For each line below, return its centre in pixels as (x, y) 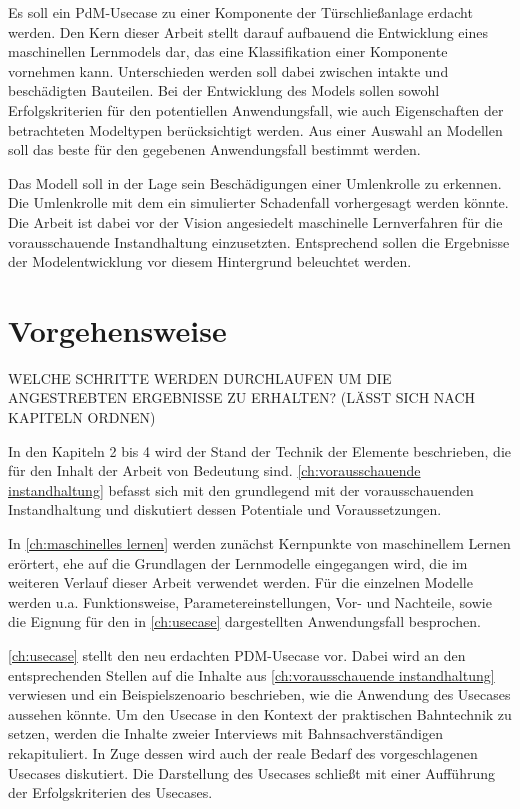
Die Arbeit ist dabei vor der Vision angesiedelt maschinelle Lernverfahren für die (255, 221)
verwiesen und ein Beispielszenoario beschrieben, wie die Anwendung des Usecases (259, 694)
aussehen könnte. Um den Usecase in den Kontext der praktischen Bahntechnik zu (260, 713)
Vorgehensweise (117, 329)
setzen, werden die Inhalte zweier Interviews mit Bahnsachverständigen (225, 733)
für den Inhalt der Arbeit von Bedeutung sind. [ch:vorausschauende (214, 470)
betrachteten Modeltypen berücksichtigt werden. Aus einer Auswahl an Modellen (255, 129)
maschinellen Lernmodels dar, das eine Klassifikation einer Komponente (228, 51)
